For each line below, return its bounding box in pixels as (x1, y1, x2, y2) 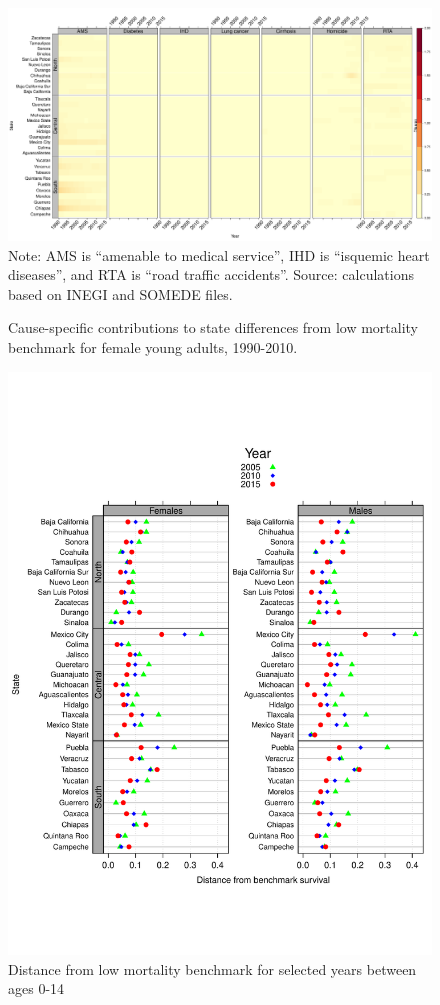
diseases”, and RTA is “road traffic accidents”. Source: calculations (8, 264, 414, 285)
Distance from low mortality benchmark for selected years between (8, 958, 417, 979)
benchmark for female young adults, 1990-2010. (8, 337, 298, 358)
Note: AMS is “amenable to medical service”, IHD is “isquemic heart (8, 244, 430, 265)
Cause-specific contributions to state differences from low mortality (8, 317, 419, 338)
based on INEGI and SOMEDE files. (8, 283, 233, 304)
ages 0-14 (8, 978, 65, 999)
